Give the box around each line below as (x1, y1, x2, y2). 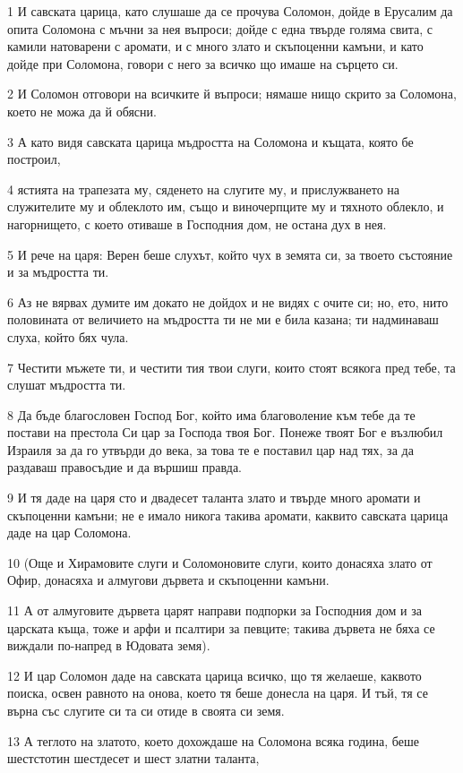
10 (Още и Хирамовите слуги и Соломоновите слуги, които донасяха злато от (7, 553, 433, 571)
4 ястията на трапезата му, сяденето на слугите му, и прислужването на (7, 179, 400, 198)
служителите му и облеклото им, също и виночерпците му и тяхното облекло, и (7, 197, 444, 216)
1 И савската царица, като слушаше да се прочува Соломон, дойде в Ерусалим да (7, 2, 453, 20)
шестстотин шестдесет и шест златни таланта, (7, 749, 260, 768)
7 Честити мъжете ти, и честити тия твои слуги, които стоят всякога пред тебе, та (7, 357, 456, 376)
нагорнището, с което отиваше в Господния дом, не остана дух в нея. (7, 214, 387, 233)
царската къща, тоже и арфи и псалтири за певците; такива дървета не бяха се (7, 618, 435, 637)
